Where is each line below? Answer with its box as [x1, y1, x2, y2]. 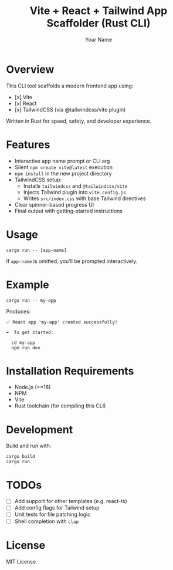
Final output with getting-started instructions [14, 207, 123, 214]
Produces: [6, 308, 31, 315]
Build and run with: [6, 442, 52, 450]
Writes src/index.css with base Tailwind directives [23, 195, 146, 202]
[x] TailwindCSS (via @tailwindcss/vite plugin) [14, 106, 126, 113]
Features [6, 138, 50, 151]
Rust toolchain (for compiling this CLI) [14, 402, 106, 409]
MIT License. [6, 558, 38, 565]
